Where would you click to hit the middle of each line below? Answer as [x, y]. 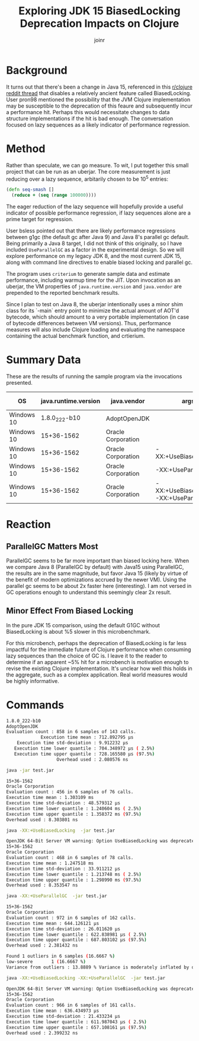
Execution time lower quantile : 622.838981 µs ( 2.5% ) [76, 935]
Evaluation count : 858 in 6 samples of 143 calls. [71, 732]
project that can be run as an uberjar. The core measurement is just [88, 171]
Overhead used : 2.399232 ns [42, 1033]
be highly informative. [33, 681]
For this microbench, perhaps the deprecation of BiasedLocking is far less [96, 643]
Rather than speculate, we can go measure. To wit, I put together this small [97, 165]
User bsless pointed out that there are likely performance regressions [91, 231]
